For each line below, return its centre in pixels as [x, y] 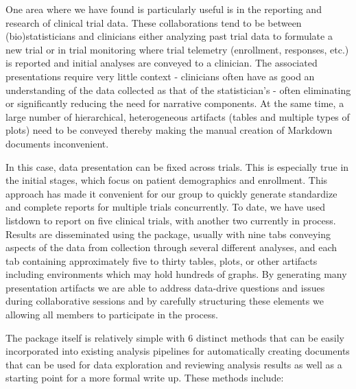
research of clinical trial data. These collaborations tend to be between [154, 22]
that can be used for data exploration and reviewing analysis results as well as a [174, 364]
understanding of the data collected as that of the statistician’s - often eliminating [178, 90]
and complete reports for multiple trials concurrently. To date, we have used [165, 207]
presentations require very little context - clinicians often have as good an [160, 76]
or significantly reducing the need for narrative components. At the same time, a [175, 103]
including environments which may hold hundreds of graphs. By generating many [176, 274]
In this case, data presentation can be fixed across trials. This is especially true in [177, 166]
